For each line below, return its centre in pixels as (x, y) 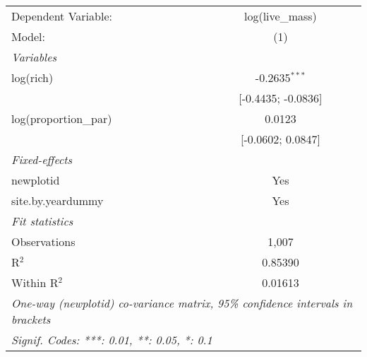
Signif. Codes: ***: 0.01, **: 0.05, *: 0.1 (112, 340)
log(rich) (32, 77)
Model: (29, 36)
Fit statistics (42, 221)
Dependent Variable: (62, 16)
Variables (34, 57)
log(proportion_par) (62, 118)
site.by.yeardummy (58, 200)
